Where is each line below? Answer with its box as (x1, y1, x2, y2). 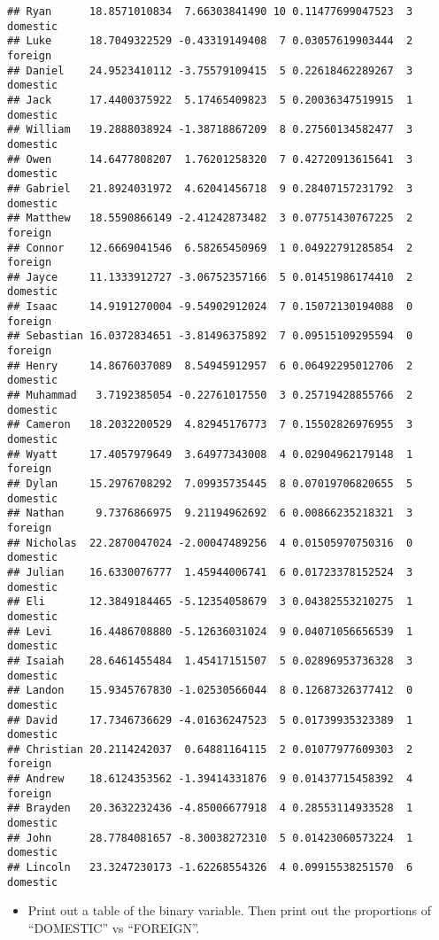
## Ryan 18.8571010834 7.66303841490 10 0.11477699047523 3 (7, 5, 413, 18)
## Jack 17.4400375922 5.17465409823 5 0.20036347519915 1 (7, 93, 413, 106)
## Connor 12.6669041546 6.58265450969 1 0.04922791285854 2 (7, 241, 413, 254)
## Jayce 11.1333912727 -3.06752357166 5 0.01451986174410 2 (7, 270, 413, 284)
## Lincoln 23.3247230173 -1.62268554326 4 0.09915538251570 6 (7, 861, 413, 874)
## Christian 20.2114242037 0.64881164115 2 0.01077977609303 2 (7, 742, 413, 756)
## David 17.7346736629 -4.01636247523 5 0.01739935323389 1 (7, 713, 413, 726)
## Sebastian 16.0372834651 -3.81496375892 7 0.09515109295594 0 (7, 330, 413, 343)
